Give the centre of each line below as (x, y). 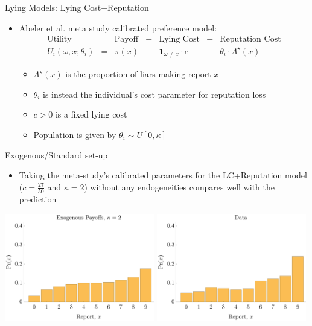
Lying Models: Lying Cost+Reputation (77, 7)
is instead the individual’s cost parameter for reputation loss (154, 94)
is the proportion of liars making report (138, 74)
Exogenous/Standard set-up (56, 155)
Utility (59, 39)
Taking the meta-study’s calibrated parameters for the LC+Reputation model (163, 175)
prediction (38, 199)
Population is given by (75, 134)
